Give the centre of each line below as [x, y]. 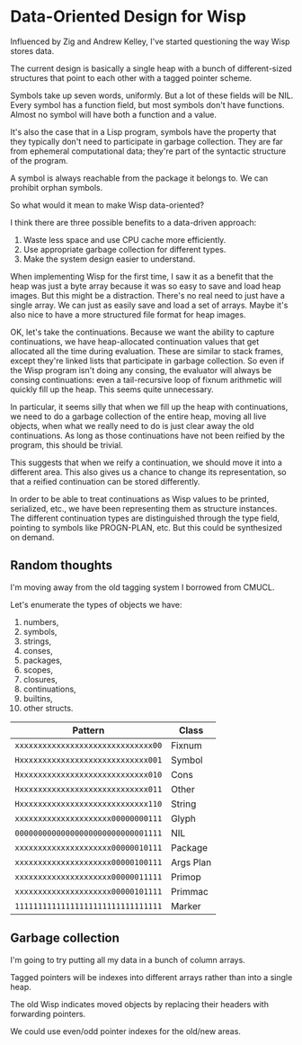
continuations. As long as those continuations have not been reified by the [148, 435]
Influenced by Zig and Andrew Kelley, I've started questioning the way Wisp [150, 41]
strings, [37, 641]
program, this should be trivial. [67, 445]
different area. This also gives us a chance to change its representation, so [148, 472]
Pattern [89, 730]
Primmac [190, 891]
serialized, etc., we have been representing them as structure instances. [144, 508]
